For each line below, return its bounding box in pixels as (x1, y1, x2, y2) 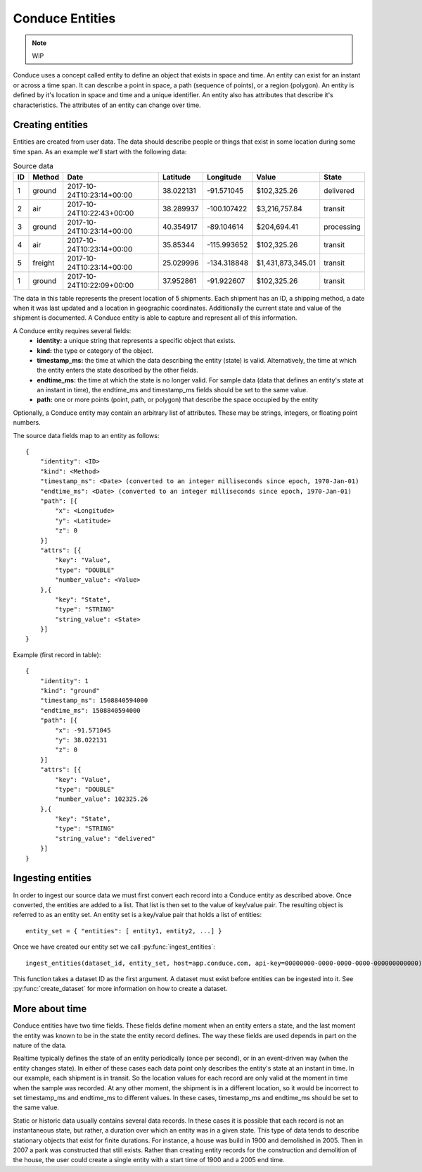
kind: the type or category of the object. (37, 346, 154, 355)
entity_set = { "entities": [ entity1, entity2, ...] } (25, 927, 222, 935)
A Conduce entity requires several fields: (13, 326, 132, 335)
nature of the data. (13, 1041, 67, 1049)
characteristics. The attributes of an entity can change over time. (13, 101, 201, 109)
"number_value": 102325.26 (55, 795, 148, 803)
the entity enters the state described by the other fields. (37, 366, 199, 375)
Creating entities (13, 119, 88, 131)
